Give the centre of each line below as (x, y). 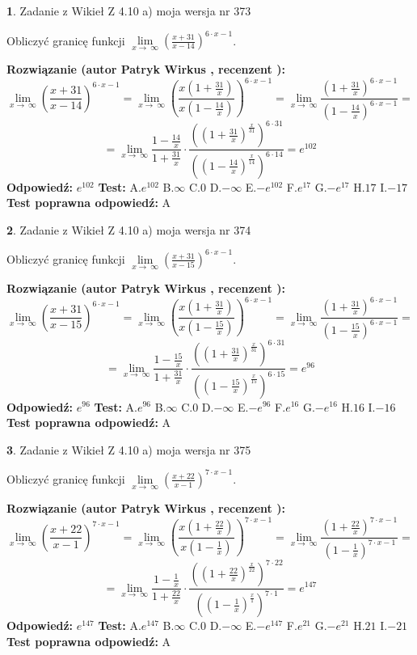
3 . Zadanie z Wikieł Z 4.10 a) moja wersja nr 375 (129, 449)
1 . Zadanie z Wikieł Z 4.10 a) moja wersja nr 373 (129, 11)
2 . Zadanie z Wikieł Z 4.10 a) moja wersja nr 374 (129, 229)
